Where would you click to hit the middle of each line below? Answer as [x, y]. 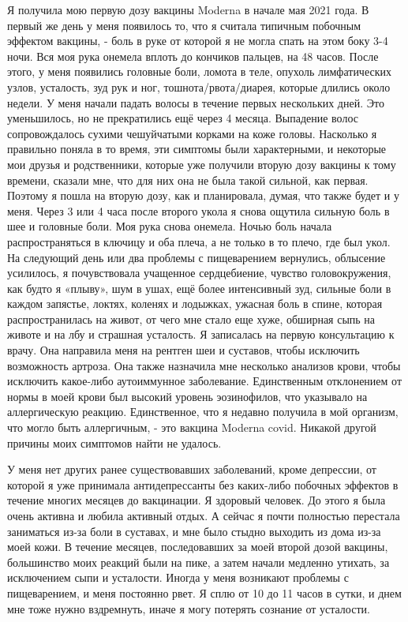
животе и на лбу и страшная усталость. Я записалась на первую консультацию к [201, 334]
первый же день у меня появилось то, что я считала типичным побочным [184, 25]
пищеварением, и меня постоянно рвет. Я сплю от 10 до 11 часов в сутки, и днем [204, 592]
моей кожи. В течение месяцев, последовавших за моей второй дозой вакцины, [198, 547]
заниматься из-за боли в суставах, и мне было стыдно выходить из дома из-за [194, 531]
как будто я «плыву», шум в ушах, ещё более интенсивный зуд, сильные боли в [199, 288]
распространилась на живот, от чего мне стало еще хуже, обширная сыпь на [191, 318]
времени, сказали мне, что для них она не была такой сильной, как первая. [188, 180]
